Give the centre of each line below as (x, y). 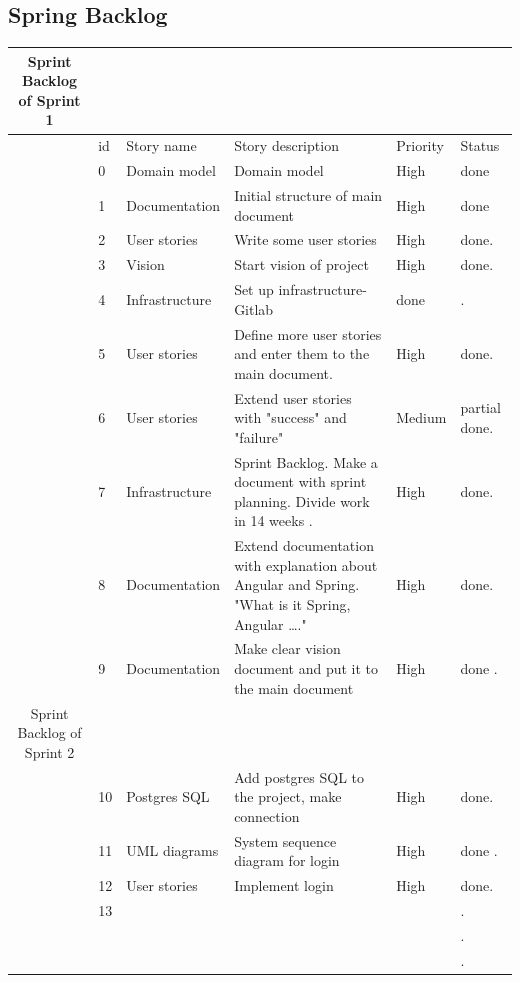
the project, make (288, 796)
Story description (286, 145)
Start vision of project (301, 264)
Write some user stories (305, 239)
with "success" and (290, 417)
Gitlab (254, 308)
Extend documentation (304, 545)
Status (480, 145)
